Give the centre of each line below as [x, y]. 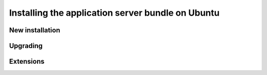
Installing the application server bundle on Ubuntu [114, 13]
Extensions [27, 62]
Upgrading [26, 46]
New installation [35, 30]
